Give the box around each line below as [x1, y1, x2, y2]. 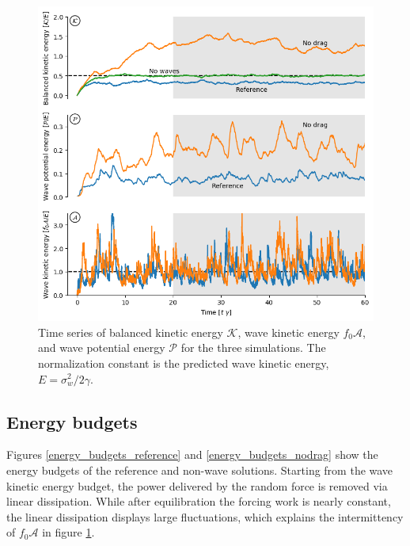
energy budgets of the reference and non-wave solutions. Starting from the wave [6, 461, 393, 478]
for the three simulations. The [180, 339, 326, 356]
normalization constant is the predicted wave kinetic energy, [38, 354, 329, 371]
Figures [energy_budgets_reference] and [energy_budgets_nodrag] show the [6, 446, 378, 463]
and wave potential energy [38, 339, 165, 356]
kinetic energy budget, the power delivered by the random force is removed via [6, 477, 388, 494]
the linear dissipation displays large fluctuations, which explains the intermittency [6, 508, 404, 525]
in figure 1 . [42, 524, 95, 540]
